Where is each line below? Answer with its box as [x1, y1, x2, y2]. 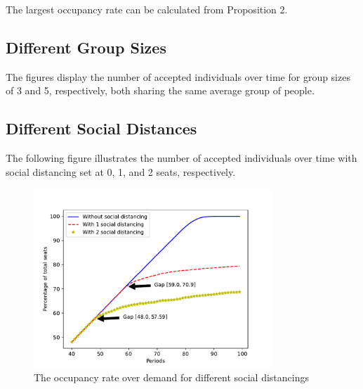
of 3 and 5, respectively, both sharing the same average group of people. [6, 83, 315, 98]
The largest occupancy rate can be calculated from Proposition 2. [6, 2, 288, 16]
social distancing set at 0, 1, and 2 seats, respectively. [6, 164, 236, 179]
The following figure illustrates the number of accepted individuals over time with [6, 151, 357, 165]
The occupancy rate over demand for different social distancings [34, 370, 309, 385]
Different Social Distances [6, 117, 197, 139]
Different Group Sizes [6, 36, 166, 58]
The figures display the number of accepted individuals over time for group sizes [6, 69, 350, 84]
